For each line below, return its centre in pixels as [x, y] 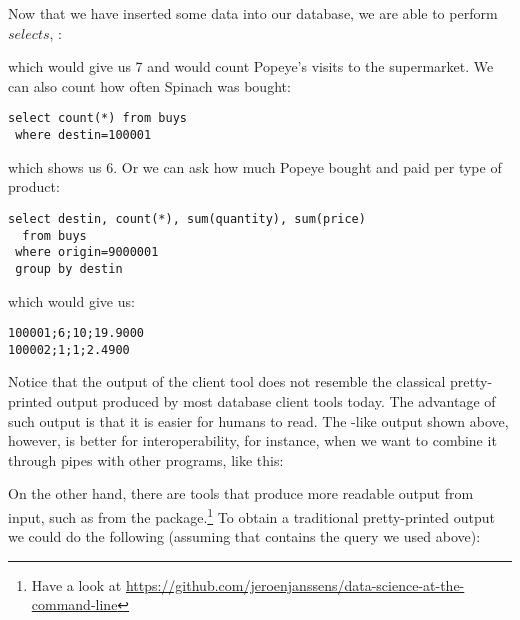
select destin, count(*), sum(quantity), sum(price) [187, 218]
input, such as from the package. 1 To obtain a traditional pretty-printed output [251, 515]
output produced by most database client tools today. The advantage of [276, 401]
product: [34, 186]
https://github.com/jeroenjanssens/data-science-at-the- [295, 584]
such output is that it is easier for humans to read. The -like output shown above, [258, 420]
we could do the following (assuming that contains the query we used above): [244, 536]
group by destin [69, 268]
